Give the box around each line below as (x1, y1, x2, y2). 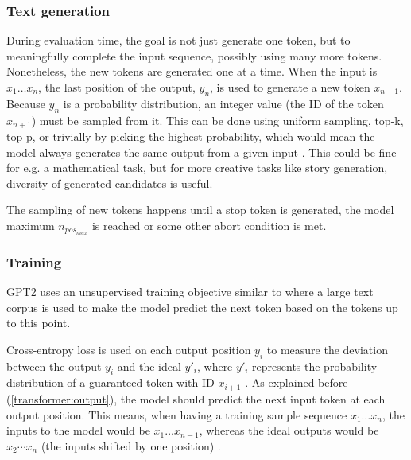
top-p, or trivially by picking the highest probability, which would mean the (6, 128, 375, 145)
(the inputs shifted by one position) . (41, 437, 221, 454)
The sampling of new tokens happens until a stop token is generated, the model (6, 201, 394, 218)
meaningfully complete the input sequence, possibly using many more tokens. (6, 47, 382, 64)
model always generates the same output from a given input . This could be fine (6, 143, 397, 160)
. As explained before (245, 374, 348, 391)
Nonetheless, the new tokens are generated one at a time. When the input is (6, 63, 378, 80)
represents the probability (252, 357, 378, 374)
